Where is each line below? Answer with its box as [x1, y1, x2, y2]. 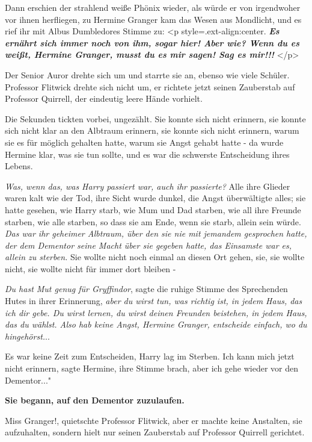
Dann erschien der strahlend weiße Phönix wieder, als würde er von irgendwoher [5, 1, 301, 13]
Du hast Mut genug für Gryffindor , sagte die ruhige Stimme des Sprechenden [5, 282, 288, 295]
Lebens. [5, 160, 33, 172]
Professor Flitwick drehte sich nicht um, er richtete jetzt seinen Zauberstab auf [5, 80, 295, 93]
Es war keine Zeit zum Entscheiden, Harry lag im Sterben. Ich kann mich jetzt [5, 350, 295, 363]
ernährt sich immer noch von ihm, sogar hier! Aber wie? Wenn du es [5, 36, 299, 49]
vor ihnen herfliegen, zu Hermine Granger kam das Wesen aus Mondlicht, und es [5, 13, 302, 25]
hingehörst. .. [5, 329, 50, 342]
